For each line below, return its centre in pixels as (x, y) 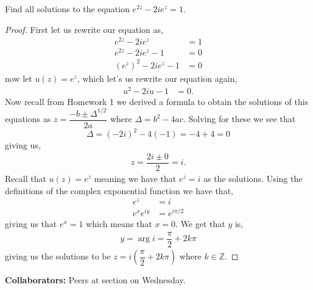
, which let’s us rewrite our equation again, (157, 78)
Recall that (26, 178)
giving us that (31, 224)
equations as (28, 119)
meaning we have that (135, 178)
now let (19, 78)
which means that (119, 224)
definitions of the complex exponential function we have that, (119, 190)
